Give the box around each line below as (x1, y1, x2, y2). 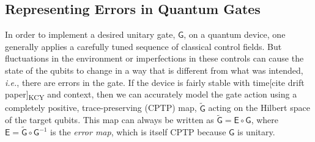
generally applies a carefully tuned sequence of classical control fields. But (5, 40, 282, 52)
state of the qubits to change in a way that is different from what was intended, (5, 63, 303, 76)
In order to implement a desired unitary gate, (5, 28, 176, 41)
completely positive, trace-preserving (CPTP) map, (5, 101, 197, 114)
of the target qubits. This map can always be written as (5, 113, 214, 126)
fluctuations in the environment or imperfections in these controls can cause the (5, 52, 304, 65)
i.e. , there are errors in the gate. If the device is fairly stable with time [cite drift (5, 76, 305, 88)
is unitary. (237, 126, 275, 138)
